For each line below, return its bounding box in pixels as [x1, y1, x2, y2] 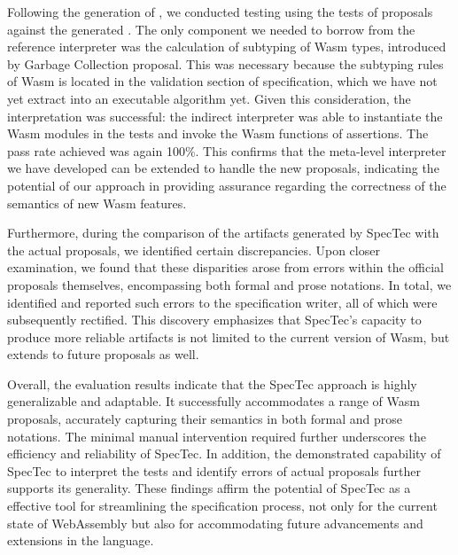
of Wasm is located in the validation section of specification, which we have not [7, 72, 438, 90]
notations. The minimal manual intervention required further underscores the [7, 426, 427, 445]
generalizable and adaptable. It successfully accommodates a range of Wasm [7, 392, 420, 410]
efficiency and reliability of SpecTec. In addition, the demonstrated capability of [7, 444, 441, 463]
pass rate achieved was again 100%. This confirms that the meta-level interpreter [7, 141, 446, 160]
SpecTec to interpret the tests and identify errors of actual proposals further [7, 461, 421, 480]
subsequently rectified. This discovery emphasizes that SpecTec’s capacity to [7, 310, 422, 329]
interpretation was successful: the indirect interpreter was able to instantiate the [7, 106, 443, 125]
